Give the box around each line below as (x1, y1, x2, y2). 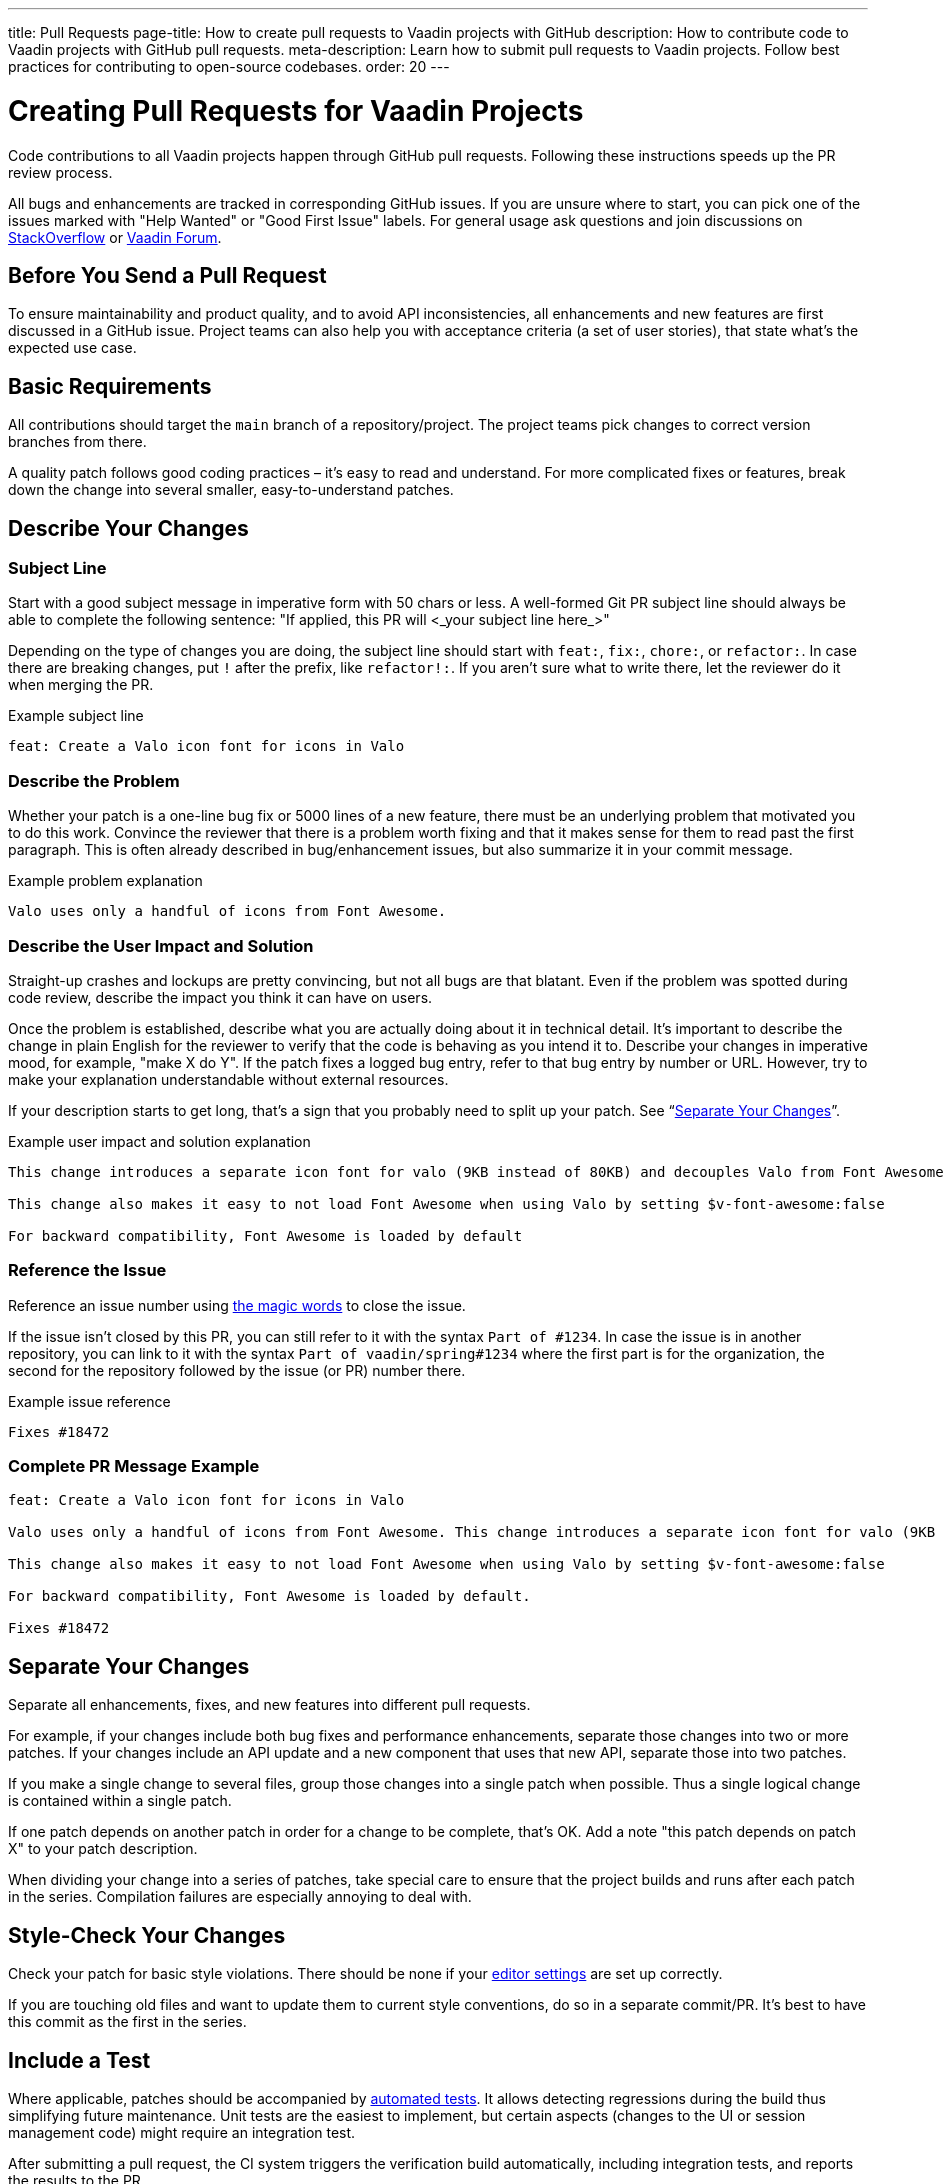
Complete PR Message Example (8, 1456, 260, 1477)
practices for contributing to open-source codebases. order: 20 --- (8, 58, 450, 75)
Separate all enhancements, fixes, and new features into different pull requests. (8, 1696, 531, 1714)
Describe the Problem (8, 770, 180, 791)
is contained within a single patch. (8, 1792, 232, 1810)
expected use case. (8, 339, 137, 357)
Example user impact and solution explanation (8, 1132, 311, 1150)
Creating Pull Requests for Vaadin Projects (8, 93, 584, 128)
